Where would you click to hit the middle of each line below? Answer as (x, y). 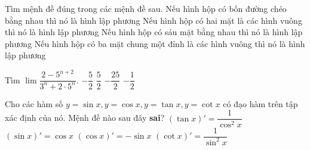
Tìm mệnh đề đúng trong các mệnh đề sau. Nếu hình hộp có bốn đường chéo (146, 8)
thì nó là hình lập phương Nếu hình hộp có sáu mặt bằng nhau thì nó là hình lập (154, 32)
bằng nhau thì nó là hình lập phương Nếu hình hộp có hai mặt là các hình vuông (154, 20)
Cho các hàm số (34, 103)
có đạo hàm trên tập (260, 103)
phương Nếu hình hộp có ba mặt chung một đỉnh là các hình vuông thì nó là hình (155, 43)
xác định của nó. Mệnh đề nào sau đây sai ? (85, 118)
